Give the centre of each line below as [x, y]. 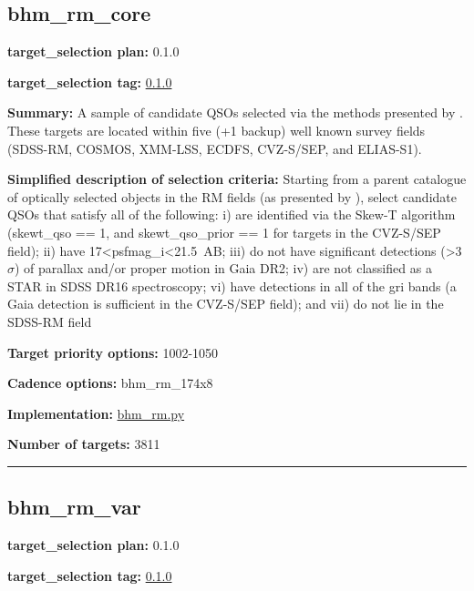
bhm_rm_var [74, 507]
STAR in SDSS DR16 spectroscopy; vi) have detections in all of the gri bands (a [232, 285]
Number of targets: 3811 [84, 444]
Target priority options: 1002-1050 [113, 352]
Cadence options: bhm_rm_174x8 [110, 383]
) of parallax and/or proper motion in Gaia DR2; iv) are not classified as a [223, 268]
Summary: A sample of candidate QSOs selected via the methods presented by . [235, 112]
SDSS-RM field [50, 321]
